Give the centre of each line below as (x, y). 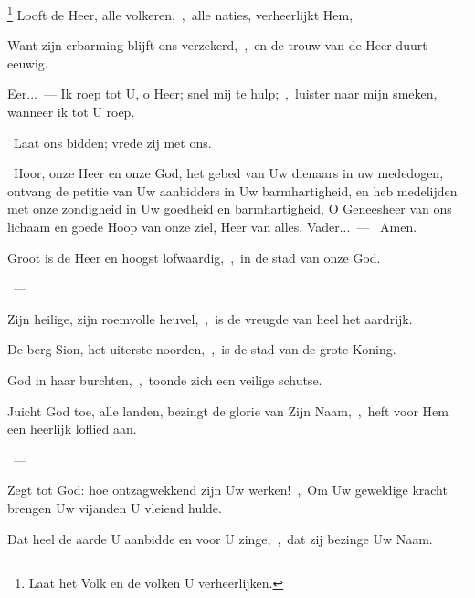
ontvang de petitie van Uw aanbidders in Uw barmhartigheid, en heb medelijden (232, 190)
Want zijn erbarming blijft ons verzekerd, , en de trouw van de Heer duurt (217, 45)
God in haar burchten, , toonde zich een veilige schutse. (165, 379)
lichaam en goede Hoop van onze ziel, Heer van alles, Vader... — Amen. (212, 226)
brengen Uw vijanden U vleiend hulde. (115, 507)
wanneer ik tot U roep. (71, 112)
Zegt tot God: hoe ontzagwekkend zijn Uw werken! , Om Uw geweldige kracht (227, 490)
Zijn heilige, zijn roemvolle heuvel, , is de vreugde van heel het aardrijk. (210, 318)
